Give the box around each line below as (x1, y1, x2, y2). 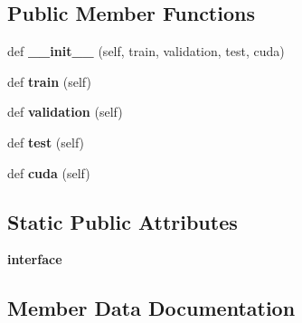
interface (7, 250, 62, 269)
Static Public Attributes (7, 207, 238, 235)
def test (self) (7, 132, 85, 151)
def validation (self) (7, 102, 123, 121)
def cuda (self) (7, 163, 90, 182)
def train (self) (7, 71, 91, 90)
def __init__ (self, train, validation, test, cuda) (7, 42, 285, 61)
